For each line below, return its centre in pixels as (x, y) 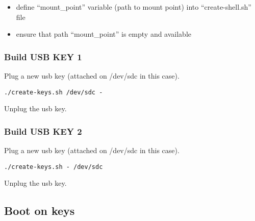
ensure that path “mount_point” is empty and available (104, 34)
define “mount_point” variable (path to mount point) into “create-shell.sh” (134, 7)
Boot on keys (40, 211)
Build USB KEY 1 (43, 56)
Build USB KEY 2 (43, 131)
